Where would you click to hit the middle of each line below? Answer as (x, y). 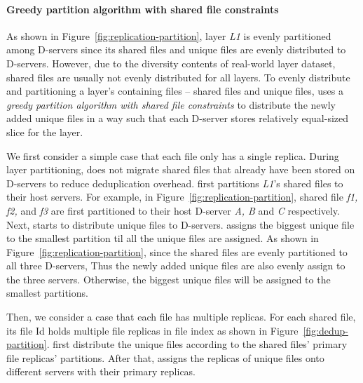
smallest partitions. (47, 293)
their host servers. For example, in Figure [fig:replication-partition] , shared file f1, (182, 197)
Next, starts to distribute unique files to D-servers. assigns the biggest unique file (180, 224)
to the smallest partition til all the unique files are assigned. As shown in (163, 238)
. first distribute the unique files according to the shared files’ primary (197, 344)
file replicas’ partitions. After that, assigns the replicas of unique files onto (165, 357)
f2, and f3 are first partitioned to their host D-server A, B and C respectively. (173, 210)
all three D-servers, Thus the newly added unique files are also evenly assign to (176, 266)
